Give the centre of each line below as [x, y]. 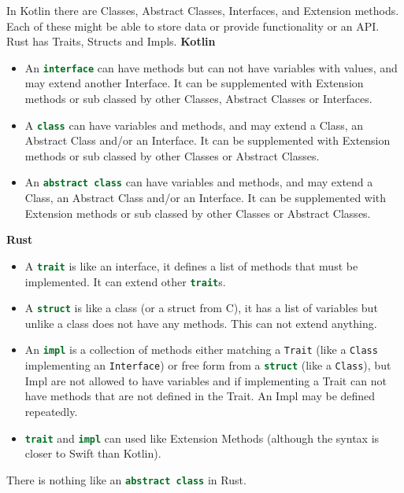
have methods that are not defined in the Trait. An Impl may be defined [200, 396]
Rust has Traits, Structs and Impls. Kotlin [111, 41]
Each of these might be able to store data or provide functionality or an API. [193, 26]
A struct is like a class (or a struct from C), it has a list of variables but [201, 308]
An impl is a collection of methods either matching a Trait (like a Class [201, 350]
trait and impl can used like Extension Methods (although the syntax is [202, 438]
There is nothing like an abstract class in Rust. [126, 479]
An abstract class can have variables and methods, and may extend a [199, 182]
